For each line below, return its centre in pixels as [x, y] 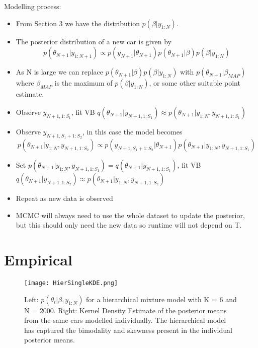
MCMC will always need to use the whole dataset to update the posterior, [130, 215]
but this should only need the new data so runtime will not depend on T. [129, 225]
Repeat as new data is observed [64, 198]
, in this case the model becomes [132, 131]
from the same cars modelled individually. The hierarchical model [125, 320]
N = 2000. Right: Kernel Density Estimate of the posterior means [125, 310]
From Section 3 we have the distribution [78, 23]
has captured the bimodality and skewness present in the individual [128, 330]
